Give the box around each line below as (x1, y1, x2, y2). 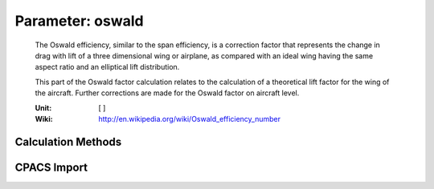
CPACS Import (14, 160, 88, 174)
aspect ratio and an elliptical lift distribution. (35, 62, 180, 72)
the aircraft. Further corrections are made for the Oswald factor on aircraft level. (35, 88, 300, 98)
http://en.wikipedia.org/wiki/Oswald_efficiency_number (98, 114, 281, 123)
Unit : (35, 103, 52, 112)
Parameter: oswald (14, 12, 144, 30)
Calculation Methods (14, 135, 122, 148)
